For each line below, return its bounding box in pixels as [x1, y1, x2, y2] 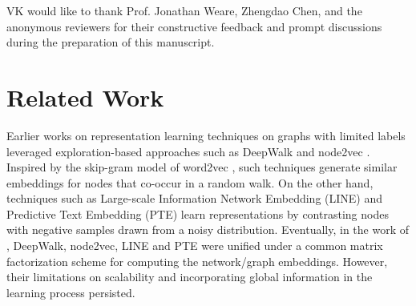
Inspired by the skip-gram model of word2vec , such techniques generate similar [6, 159, 398, 175]
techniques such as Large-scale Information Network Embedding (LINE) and [6, 190, 383, 207]
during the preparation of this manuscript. [6, 34, 215, 50]
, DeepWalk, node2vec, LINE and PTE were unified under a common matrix [6, 237, 383, 254]
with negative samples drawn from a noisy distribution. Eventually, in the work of [6, 221, 409, 238]
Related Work [6, 80, 164, 113]
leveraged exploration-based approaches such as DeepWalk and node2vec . [6, 143, 370, 159]
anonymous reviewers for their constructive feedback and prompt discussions [6, 18, 382, 34]
